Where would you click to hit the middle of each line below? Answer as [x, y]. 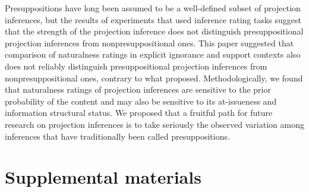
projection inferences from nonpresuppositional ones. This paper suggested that [149, 43]
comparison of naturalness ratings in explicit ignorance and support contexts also [153, 54]
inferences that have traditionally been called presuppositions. [117, 136]
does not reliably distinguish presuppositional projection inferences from [136, 66]
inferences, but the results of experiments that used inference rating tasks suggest [153, 19]
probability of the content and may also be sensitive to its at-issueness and [141, 101]
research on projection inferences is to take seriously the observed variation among [154, 124]
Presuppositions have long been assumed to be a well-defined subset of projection [153, 8]
